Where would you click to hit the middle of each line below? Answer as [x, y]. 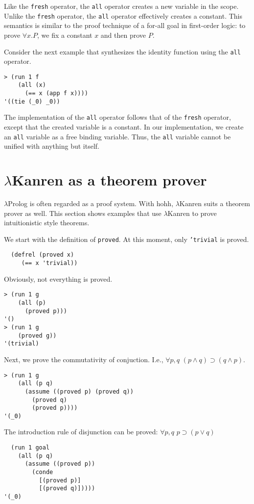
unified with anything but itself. [52, 146]
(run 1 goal [30, 448]
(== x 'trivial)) [49, 263]
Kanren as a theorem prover [109, 180]
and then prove [123, 35]
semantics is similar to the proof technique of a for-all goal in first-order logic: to [125, 25]
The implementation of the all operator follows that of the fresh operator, [117, 117]
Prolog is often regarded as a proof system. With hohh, [91, 203]
